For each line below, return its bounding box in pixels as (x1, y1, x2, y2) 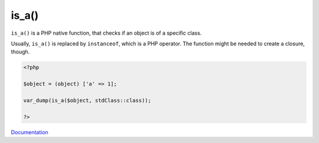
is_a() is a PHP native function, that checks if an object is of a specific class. (11, 29, 202, 36)
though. (11, 48, 30, 55)
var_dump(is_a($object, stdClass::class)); (23, 97, 152, 104)
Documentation (11, 128, 48, 135)
